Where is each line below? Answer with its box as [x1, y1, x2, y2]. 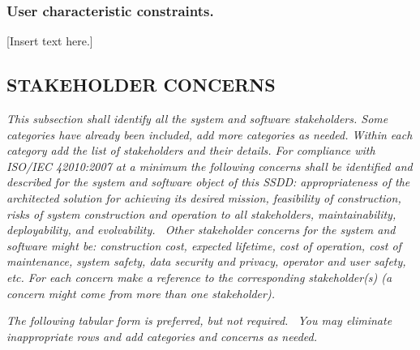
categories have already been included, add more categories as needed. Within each [6, 126, 413, 143]
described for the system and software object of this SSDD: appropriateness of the [6, 173, 410, 190]
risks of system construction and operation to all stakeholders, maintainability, [6, 205, 396, 222]
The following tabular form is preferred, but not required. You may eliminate [6, 312, 392, 329]
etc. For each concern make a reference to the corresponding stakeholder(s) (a [6, 268, 392, 285]
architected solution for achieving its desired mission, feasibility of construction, [6, 189, 401, 206]
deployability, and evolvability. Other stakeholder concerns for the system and [6, 221, 396, 238]
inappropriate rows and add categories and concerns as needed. [6, 327, 318, 344]
